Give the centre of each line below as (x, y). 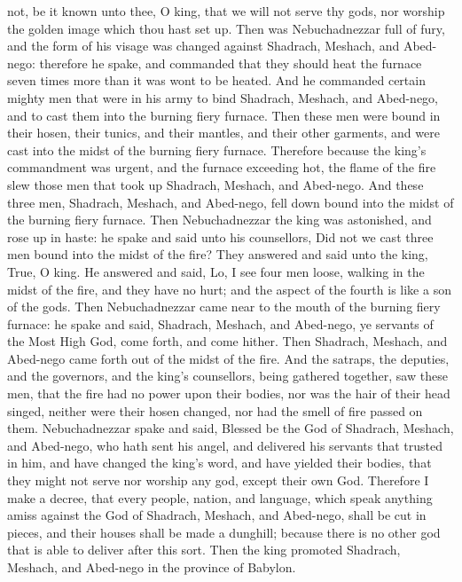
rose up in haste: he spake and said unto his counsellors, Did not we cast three (220, 236)
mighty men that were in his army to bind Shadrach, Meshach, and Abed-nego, (223, 97)
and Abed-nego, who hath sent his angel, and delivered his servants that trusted (225, 445)
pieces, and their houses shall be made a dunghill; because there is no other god (224, 532)
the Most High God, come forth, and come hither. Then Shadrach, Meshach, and (227, 341)
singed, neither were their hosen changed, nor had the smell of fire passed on (215, 410)
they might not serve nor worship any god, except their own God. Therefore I (218, 480)
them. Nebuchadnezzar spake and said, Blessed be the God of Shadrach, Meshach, (231, 428)
